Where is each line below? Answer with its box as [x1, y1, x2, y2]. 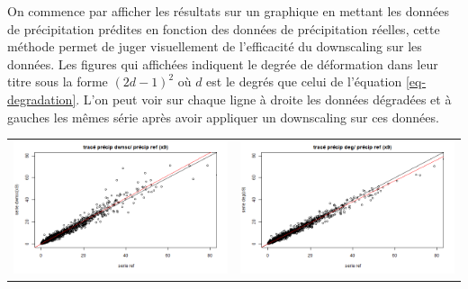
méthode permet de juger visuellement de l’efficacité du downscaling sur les [7, 37, 422, 56]
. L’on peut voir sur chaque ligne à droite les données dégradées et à [76, 89, 452, 108]
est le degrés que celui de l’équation [206, 72, 402, 91]
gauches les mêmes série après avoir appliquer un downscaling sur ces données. [7, 107, 439, 126]
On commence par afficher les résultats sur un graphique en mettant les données [7, 2, 449, 20]
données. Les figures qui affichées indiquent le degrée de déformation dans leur [7, 54, 438, 73]
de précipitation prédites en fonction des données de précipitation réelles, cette [7, 19, 440, 38]
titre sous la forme [7, 72, 108, 91]
